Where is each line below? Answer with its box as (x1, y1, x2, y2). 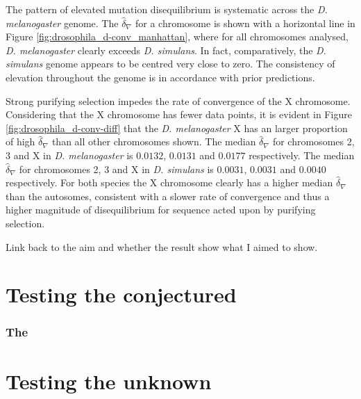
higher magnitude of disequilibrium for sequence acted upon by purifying (6, 202, 316, 217)
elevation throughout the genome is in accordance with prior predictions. (6, 70, 315, 84)
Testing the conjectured (6, 280, 237, 309)
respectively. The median (249, 147, 355, 162)
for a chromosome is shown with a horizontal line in (135, 15, 355, 30)
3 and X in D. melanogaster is (6, 147, 133, 162)
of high (6, 134, 35, 149)
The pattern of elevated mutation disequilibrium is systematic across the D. (6, 2, 328, 16)
